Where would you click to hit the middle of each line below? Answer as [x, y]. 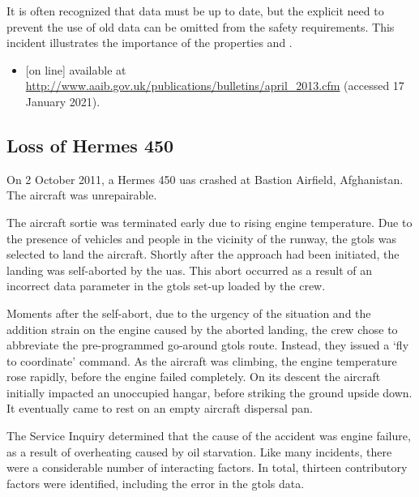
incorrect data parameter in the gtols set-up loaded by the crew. [166, 286]
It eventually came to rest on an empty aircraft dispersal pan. [160, 408]
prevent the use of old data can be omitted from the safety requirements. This [201, 26]
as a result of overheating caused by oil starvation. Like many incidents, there [199, 451]
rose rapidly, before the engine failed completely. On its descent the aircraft [194, 377]
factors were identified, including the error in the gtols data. [156, 483]
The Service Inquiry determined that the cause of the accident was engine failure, [209, 436]
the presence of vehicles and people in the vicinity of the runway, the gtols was [202, 238]
